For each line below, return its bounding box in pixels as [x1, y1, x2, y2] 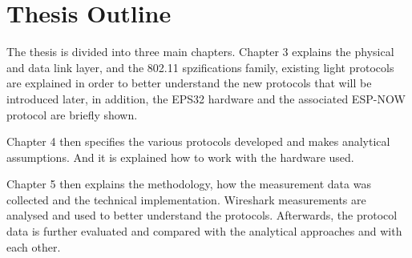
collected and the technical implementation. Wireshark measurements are [6, 191, 366, 208]
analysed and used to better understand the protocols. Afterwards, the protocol [6, 207, 398, 224]
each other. [6, 238, 61, 255]
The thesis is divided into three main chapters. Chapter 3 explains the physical [6, 43, 394, 60]
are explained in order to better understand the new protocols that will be [6, 75, 372, 91]
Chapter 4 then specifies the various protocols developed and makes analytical [6, 133, 390, 150]
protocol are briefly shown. [6, 106, 138, 123]
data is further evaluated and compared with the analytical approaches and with [6, 223, 402, 240]
